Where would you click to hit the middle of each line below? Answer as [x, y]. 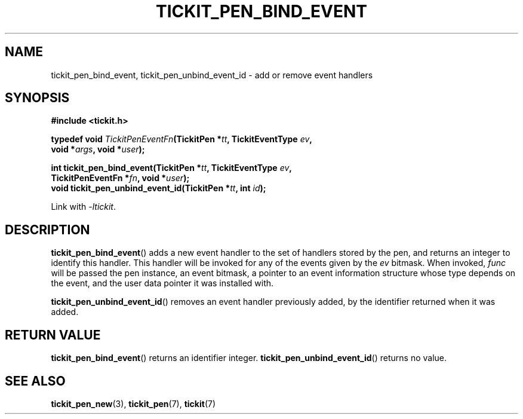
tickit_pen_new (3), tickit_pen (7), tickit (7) [133, 403]
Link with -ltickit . [84, 207]
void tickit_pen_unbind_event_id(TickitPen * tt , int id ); [159, 188]
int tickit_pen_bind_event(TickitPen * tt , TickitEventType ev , [171, 168]
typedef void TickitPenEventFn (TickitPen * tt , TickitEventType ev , [181, 139]
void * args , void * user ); [98, 149]
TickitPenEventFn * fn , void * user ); [120, 178]
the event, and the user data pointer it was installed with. [162, 283]
